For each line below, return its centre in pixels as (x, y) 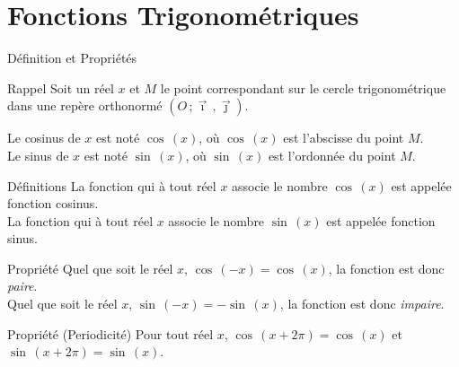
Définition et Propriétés (72, 58)
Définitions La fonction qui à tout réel (112, 185)
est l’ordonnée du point (332, 155)
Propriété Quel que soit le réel (90, 268)
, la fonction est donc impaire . (362, 304)
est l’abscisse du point (344, 138)
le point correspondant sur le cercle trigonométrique (303, 87)
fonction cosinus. (53, 203)
